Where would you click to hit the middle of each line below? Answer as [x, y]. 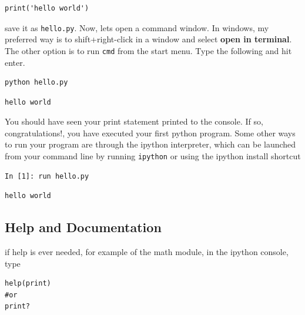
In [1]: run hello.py [47, 176]
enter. [15, 62]
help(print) [28, 284]
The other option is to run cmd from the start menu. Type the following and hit [148, 50]
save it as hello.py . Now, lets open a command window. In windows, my [137, 27]
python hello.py [36, 83]
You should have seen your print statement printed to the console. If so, [134, 121]
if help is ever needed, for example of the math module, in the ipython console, [147, 252]
